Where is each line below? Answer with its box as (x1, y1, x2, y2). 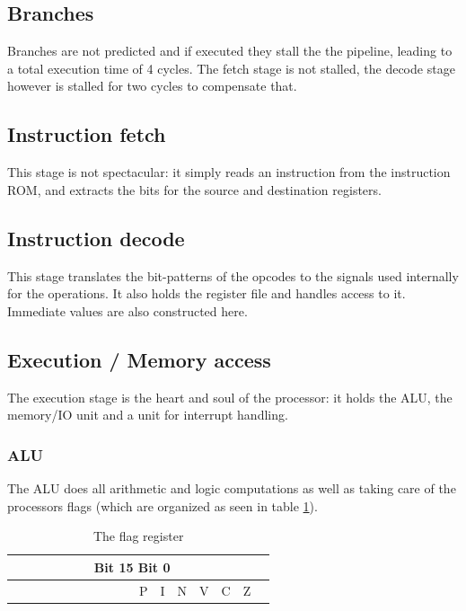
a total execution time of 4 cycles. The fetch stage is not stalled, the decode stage (7, 58, 455, 77)
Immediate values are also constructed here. (7, 301, 248, 320)
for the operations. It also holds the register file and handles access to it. (7, 284, 406, 303)
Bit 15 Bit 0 (93, 557, 171, 576)
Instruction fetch (7, 120, 166, 148)
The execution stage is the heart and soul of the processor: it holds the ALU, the (7, 387, 453, 406)
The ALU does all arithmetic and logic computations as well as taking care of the (7, 478, 456, 497)
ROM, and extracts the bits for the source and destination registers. (7, 180, 382, 199)
